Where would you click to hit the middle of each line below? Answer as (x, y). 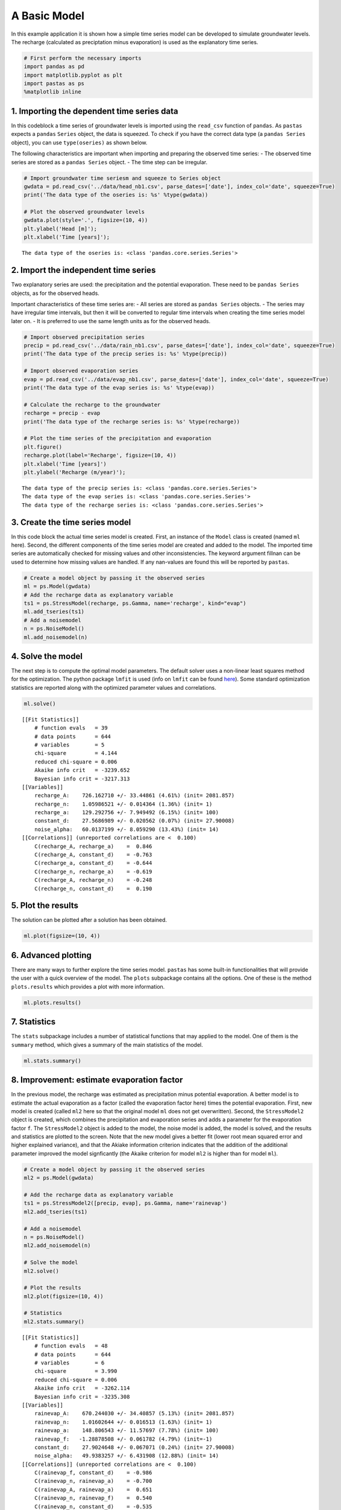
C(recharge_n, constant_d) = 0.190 (93, 888)
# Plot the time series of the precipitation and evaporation (117, 439)
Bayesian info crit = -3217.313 (82, 779)
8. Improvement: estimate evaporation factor (97, 1080)
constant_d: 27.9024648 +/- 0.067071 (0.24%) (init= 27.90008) (134, 1447)
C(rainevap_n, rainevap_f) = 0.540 (93, 1498)
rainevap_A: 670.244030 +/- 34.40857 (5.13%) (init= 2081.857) (134, 1414)
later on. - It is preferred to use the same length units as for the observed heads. (111, 321)
